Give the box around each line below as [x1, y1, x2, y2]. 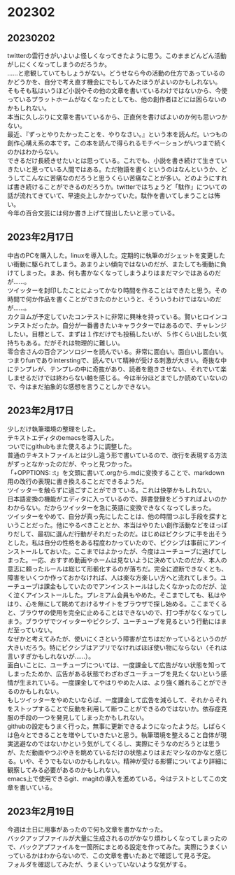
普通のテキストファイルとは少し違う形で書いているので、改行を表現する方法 [7, 450, 227, 459]
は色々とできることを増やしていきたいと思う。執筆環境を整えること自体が [7, 730, 221, 739]
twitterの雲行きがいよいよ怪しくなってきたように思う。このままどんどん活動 [7, 52, 227, 59]
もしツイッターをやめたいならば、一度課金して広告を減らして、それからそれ [7, 695, 227, 704]
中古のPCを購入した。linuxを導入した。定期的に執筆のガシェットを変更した [7, 251, 226, 259]
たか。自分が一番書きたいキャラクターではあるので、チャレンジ [43, 321, 227, 329]
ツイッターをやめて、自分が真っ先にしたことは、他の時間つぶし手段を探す [7, 512, 222, 520]
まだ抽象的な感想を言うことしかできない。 [31, 382, 155, 390]
